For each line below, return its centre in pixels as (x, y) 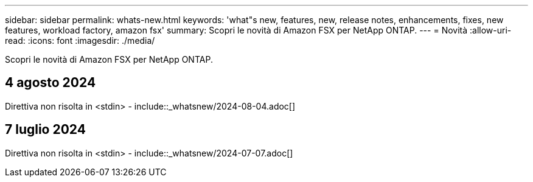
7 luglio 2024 (45, 130)
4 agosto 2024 (51, 83)
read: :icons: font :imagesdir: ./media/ (80, 40)
